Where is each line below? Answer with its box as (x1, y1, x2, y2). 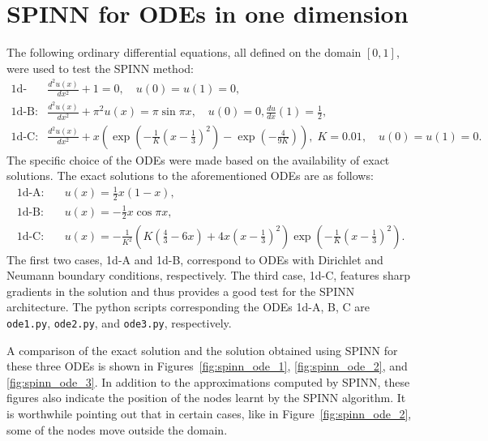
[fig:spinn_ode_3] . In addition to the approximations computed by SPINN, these (6, 373, 410, 390)
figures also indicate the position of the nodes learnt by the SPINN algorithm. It (6, 389, 406, 406)
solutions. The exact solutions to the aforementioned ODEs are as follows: (6, 167, 374, 184)
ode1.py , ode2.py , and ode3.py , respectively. (6, 314, 232, 331)
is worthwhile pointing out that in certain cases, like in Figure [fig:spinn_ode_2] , (6, 405, 412, 422)
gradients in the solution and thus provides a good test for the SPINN (6, 282, 355, 299)
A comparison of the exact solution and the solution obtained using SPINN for (6, 341, 398, 358)
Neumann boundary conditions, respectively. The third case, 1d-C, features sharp (6, 267, 411, 284)
